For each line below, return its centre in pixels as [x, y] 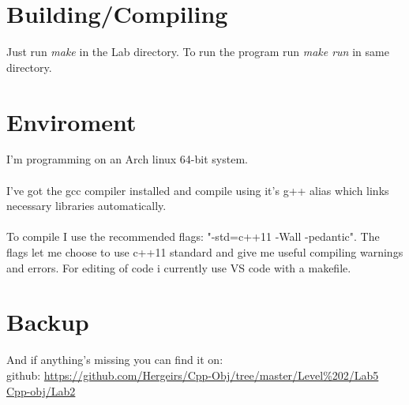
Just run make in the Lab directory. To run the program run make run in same [198, 52]
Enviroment [71, 121]
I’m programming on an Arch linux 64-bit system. [127, 159]
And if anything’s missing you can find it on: [115, 360]
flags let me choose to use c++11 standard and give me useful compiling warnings [205, 252]
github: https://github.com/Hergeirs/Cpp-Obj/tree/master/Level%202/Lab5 [193, 375]
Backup [48, 322]
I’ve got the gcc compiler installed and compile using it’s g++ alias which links [198, 190]
